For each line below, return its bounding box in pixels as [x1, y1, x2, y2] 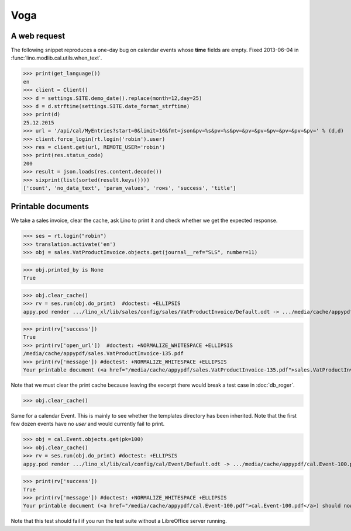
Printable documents [11, 202, 90, 211]
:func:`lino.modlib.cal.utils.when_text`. [11, 54, 102, 61]
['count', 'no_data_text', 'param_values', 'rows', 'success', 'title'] [23, 185, 236, 191]
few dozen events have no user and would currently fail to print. [11, 421, 165, 428]
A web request [11, 31, 66, 41]
